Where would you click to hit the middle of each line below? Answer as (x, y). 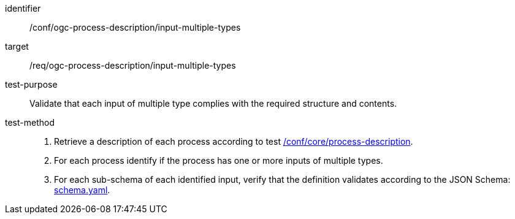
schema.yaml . (82, 190)
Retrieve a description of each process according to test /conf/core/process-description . (234, 141)
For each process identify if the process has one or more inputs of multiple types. (219, 160)
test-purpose (31, 84)
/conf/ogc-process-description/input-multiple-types (135, 27)
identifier (23, 8)
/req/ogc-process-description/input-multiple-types (133, 65)
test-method (30, 122)
